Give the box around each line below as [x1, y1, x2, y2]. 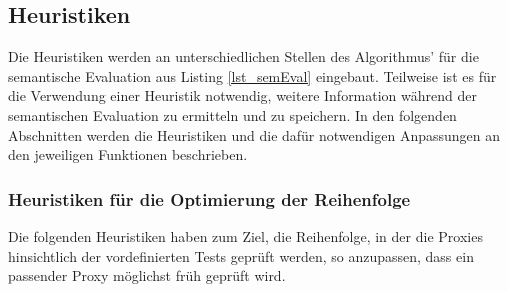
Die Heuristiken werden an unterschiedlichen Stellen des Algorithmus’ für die [8, 46, 479, 67]
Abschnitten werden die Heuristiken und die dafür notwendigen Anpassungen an [8, 124, 501, 145]
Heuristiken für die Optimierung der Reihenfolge [8, 186, 411, 211]
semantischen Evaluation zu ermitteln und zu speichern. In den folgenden [8, 104, 457, 125]
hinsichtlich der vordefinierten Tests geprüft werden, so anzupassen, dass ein [8, 245, 474, 266]
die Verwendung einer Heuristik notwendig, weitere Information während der [8, 85, 477, 106]
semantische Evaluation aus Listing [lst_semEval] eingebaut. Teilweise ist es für [8, 65, 497, 86]
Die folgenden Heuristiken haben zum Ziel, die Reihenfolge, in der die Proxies [8, 225, 483, 246]
